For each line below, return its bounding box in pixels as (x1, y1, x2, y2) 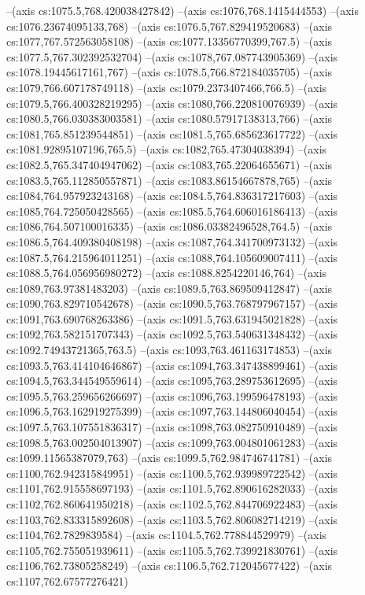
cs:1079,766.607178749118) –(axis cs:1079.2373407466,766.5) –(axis (6, 79, 327, 95)
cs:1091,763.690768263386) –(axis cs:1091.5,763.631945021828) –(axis (6, 310, 338, 327)
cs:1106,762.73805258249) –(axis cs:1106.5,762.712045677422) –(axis (6, 557, 333, 574)
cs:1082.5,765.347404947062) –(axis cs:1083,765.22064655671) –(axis (6, 156, 333, 172)
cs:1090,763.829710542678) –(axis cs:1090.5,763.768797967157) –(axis (6, 295, 338, 312)
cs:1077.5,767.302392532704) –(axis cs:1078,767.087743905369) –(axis (6, 48, 338, 65)
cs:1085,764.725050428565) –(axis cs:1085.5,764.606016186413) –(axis (6, 202, 338, 219)
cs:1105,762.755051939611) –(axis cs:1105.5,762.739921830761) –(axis (6, 541, 338, 558)
